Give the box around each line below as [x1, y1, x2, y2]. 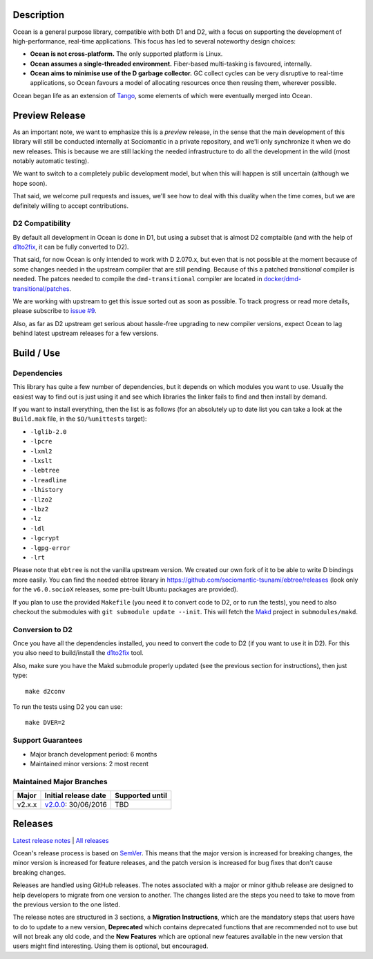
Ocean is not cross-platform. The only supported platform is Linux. [30, 50, 223, 58]
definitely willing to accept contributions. [12, 201, 129, 210]
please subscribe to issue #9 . [12, 307, 97, 315]
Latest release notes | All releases [12, 836, 109, 844]
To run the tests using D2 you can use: [12, 703, 123, 711]
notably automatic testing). [12, 156, 89, 165]
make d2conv [25, 687, 66, 695]
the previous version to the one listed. [12, 900, 121, 909]
